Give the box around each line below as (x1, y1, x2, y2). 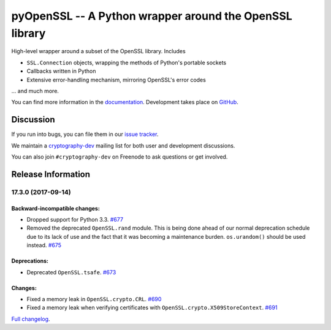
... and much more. (11, 87, 59, 94)
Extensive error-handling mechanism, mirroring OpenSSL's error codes (26, 76, 207, 83)
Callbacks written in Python (26, 67, 96, 75)
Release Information (11, 169, 91, 179)
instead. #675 (26, 242, 61, 249)
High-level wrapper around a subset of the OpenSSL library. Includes (11, 48, 186, 55)
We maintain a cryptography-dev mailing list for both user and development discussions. (11, 141, 235, 149)
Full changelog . (11, 315, 50, 323)
